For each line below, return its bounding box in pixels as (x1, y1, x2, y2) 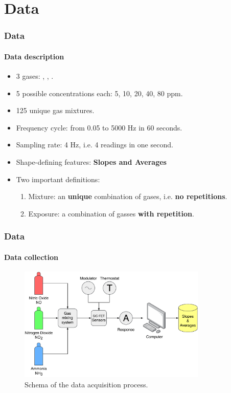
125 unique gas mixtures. (16, 105, 95, 116)
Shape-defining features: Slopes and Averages (16, 156, 167, 167)
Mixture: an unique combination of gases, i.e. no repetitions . (28, 191, 227, 202)
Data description (4, 51, 64, 61)
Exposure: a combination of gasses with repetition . (28, 208, 194, 219)
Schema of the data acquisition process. (25, 379, 148, 389)
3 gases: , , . (16, 71, 54, 81)
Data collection (4, 251, 59, 262)
